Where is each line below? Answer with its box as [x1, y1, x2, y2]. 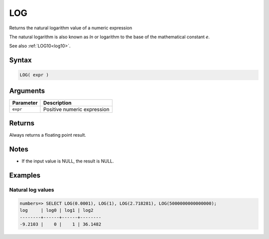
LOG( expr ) [19, 72, 49, 78]
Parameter [12, 99, 38, 106]
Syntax [9, 56, 32, 65]
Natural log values [9, 186, 54, 193]
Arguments [9, 86, 45, 95]
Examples [9, 171, 41, 180]
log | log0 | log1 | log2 [19, 208, 94, 213]
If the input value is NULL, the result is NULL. [21, 158, 114, 164]
